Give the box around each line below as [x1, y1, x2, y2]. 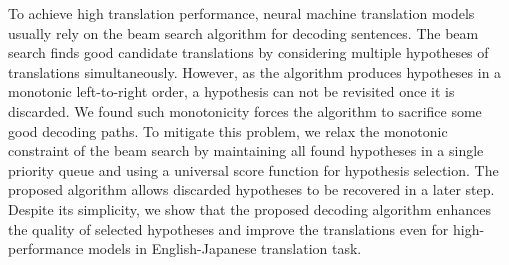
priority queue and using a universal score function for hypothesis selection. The [8, 159, 499, 180]
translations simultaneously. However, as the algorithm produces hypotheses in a [8, 61, 502, 82]
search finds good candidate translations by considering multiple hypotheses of [8, 42, 489, 63]
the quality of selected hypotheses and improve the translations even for [8, 218, 449, 239]
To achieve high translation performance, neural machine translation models [8, 3, 475, 23]
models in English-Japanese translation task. [88, 238, 362, 259]
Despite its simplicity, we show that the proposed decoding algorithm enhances [8, 198, 491, 219]
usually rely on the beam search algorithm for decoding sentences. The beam [8, 22, 479, 43]
